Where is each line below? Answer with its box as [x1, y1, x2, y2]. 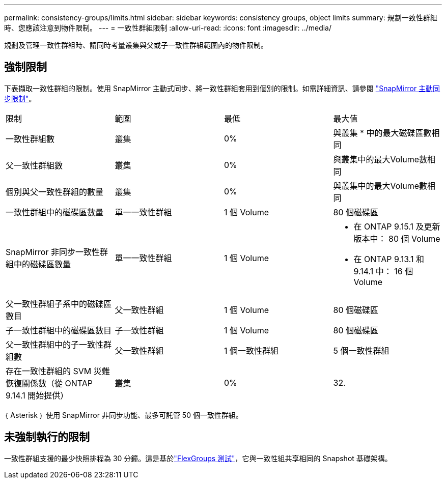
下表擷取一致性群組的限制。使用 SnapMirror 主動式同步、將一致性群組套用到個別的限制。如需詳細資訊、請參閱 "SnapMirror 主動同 [4, 83, 440, 93]
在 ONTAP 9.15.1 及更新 [353, 221, 440, 232]
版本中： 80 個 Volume [353, 233, 440, 244]
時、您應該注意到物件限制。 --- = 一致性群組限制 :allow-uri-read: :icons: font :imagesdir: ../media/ [4, 23, 332, 32]
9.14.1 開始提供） [6, 390, 69, 401]
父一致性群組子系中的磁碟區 [6, 298, 112, 309]
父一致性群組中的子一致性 [6, 339, 104, 350]
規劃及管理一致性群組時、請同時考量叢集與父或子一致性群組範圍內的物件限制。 [4, 41, 268, 49]
